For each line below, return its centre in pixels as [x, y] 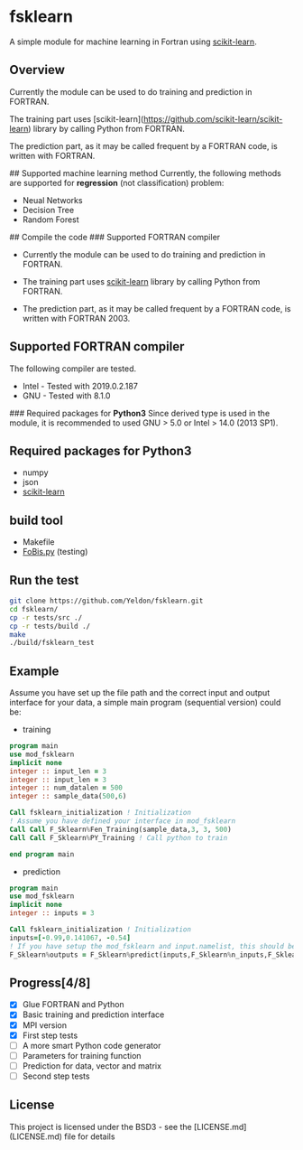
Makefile [38, 542]
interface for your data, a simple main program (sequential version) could [145, 703]
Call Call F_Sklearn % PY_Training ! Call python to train [119, 837]
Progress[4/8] [50, 982]
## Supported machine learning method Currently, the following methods [145, 173]
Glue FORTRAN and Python [73, 1005]
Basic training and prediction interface [93, 1014]
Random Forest [50, 220]
